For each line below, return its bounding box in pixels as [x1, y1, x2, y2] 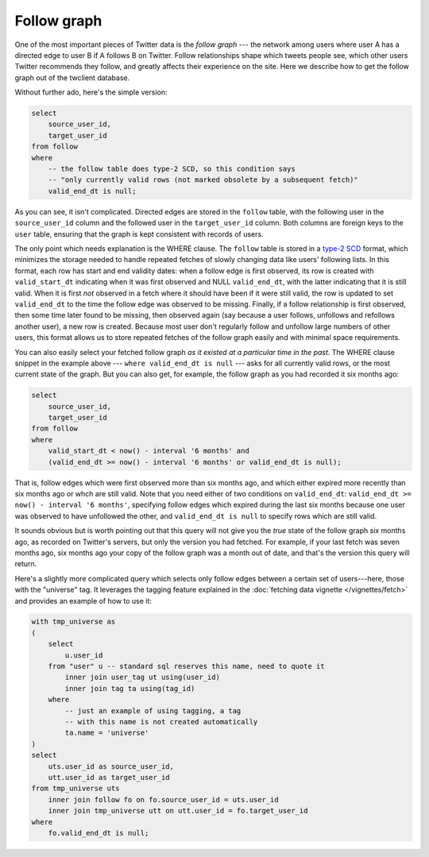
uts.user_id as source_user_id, [48, 762, 175, 770]
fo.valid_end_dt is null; [48, 828, 149, 837]
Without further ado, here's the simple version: [14, 87, 168, 97]
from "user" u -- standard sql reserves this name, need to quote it [48, 662, 325, 671]
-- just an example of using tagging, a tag [64, 706, 242, 715]
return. [14, 559, 37, 569]
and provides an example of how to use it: [14, 596, 153, 605]
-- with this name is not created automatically [64, 717, 258, 726]
